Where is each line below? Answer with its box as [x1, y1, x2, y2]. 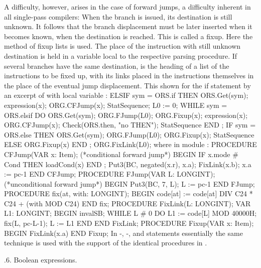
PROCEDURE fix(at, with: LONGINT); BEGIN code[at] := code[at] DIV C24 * [4, 188, 253, 199]
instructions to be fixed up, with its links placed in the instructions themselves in [4, 70, 254, 81]
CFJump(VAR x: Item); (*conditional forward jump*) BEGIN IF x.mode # [4, 149, 238, 159]
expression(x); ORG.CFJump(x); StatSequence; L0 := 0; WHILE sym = [4, 99, 227, 110]
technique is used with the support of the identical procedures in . [4, 237, 207, 248]
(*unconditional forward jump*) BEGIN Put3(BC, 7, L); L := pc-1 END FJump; [4, 178, 255, 189]
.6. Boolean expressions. [4, 254, 77, 264]
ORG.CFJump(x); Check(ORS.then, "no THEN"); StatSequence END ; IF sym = [4, 119, 256, 130]
